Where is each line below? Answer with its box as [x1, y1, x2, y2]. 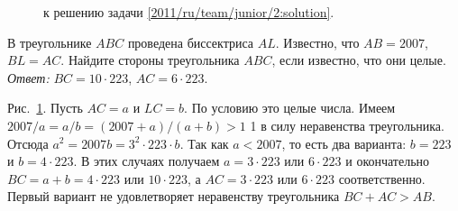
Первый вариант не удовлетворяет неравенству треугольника [7, 187, 340, 206]
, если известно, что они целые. [271, 50, 446, 69]
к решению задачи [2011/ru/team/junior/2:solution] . [43, 3, 334, 21]
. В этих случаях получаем [73, 151, 220, 170]
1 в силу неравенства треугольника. [250, 115, 444, 134]
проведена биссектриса [127, 32, 254, 51]
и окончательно [345, 151, 430, 170]
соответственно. [338, 169, 426, 188]
